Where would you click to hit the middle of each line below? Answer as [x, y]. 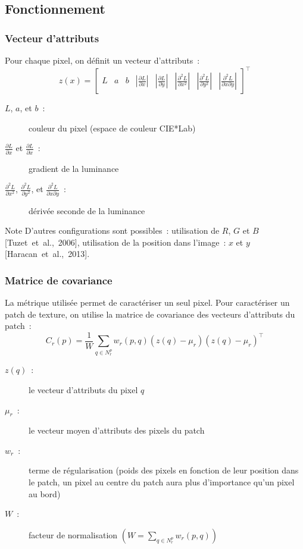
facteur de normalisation [73, 534]
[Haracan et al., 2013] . [47, 254]
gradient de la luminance [74, 168]
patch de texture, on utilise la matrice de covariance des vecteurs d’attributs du [150, 314]
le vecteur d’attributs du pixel [83, 389]
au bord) [45, 493]
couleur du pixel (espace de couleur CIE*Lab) [112, 128]
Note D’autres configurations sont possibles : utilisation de [112, 230]
